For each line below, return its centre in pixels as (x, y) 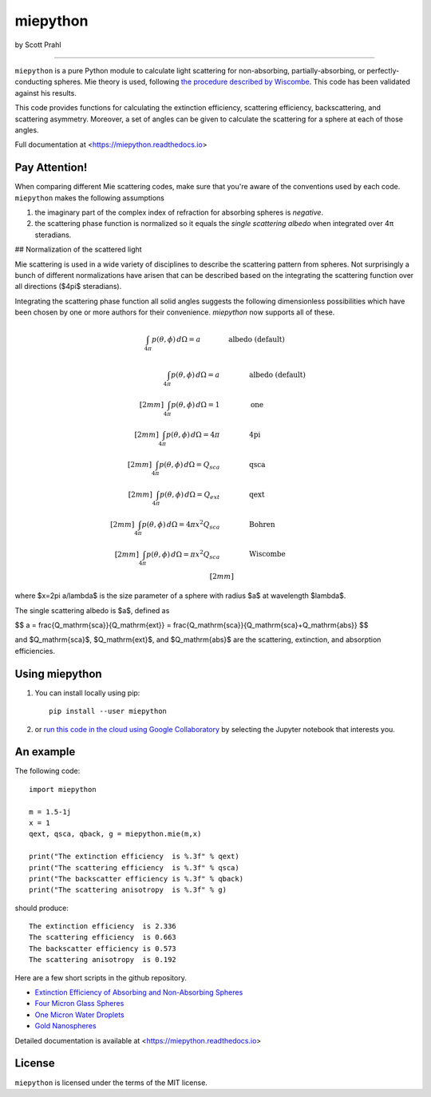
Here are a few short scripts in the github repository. (101, 977)
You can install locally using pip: (87, 693)
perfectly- (383, 70)
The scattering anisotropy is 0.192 (103, 960)
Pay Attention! (51, 168)
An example (45, 752)
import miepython (63, 789)
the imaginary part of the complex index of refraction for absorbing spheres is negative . (179, 212)
